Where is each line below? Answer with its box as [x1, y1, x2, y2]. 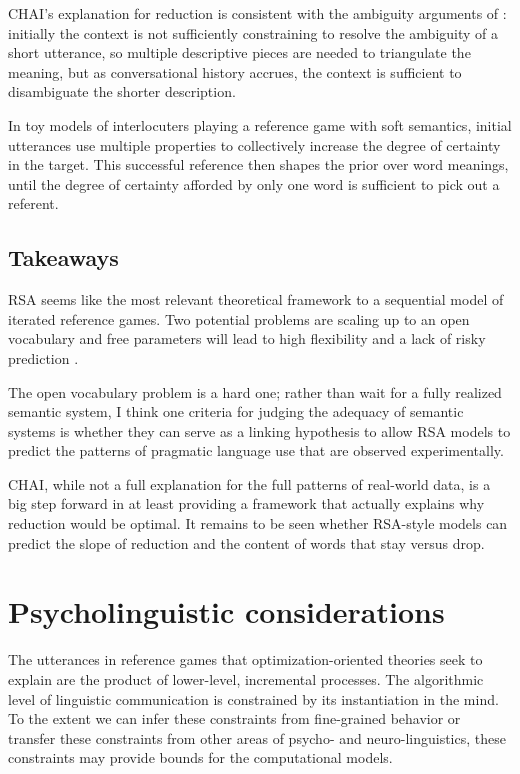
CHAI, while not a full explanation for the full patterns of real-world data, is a [8, 473, 491, 494]
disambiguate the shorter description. [8, 81, 236, 102]
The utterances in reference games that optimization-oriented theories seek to [8, 649, 483, 670]
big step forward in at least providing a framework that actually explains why [8, 493, 485, 514]
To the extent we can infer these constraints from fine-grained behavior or [8, 708, 461, 729]
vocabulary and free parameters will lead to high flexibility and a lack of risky [8, 328, 486, 349]
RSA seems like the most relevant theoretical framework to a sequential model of [8, 289, 504, 310]
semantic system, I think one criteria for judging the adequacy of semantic [8, 401, 464, 422]
